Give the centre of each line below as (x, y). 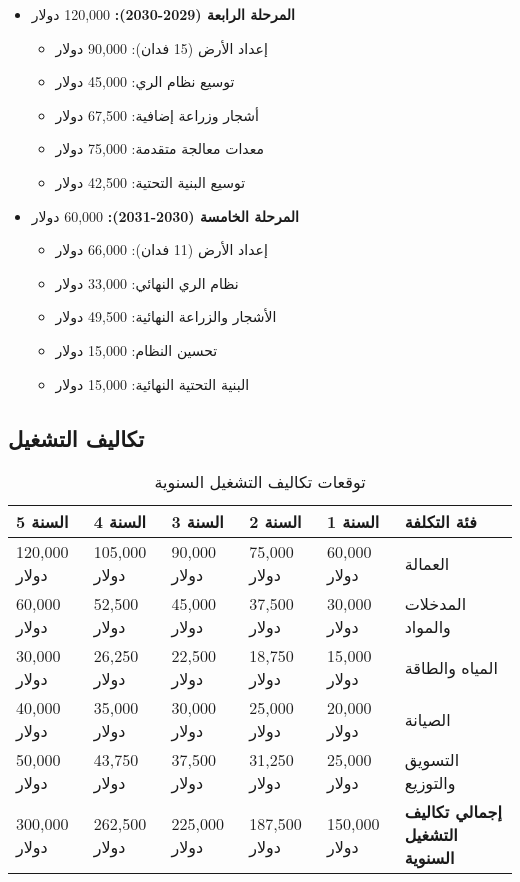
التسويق (432, 760)
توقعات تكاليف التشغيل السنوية (260, 482)
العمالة (427, 563)
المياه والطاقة (451, 667)
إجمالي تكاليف (453, 812)
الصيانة (427, 719)
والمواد (427, 627)
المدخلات (435, 604)
